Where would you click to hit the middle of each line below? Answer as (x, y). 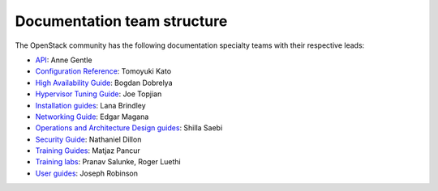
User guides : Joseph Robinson (86, 173)
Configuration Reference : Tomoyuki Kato (103, 71)
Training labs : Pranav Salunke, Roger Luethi (108, 162)
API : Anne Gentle (64, 60)
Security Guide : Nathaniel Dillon (88, 139)
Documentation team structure (121, 21)
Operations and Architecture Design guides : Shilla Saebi (129, 128)
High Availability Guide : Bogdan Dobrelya (104, 83)
